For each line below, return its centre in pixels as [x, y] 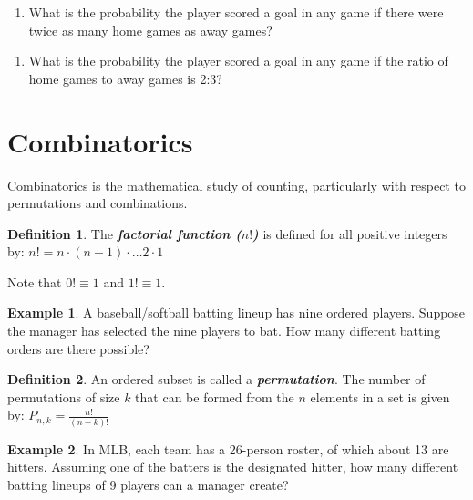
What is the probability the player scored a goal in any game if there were [236, 12]
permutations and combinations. [98, 203]
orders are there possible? [78, 348]
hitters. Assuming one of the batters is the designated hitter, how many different [233, 467]
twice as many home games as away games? [150, 30]
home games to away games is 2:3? [125, 78]
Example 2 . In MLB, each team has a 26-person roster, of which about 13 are [228, 448]
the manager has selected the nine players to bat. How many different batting [224, 331]
